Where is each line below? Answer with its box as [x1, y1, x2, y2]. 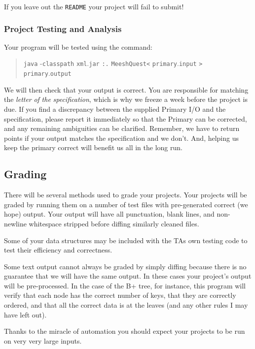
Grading [4, 166, 47, 182]
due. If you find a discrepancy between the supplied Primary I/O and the [4, 103, 226, 114]
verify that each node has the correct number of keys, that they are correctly [4, 290, 236, 300]
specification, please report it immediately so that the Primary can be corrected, [4, 113, 247, 124]
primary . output [23, 68, 72, 78]
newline [4, 218, 27, 228]
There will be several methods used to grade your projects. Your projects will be [4, 190, 247, 200]
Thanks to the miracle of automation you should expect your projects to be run [4, 326, 245, 336]
